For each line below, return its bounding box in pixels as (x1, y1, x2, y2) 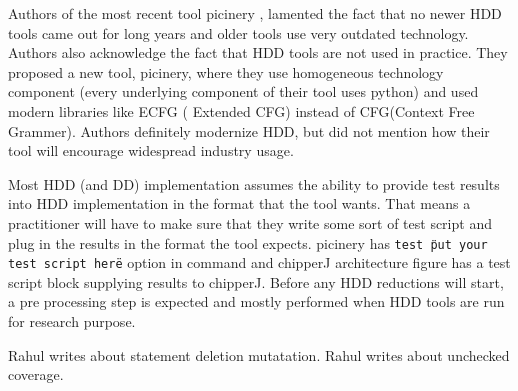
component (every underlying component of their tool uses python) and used (8, 81, 479, 102)
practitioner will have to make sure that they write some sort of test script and (8, 212, 492, 233)
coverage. (8, 364, 64, 385)
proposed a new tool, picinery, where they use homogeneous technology (8, 61, 444, 82)
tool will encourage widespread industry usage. (8, 140, 294, 161)
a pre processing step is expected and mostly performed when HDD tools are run (8, 291, 505, 312)
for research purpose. (8, 311, 136, 332)
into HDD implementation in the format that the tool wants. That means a (8, 193, 471, 214)
